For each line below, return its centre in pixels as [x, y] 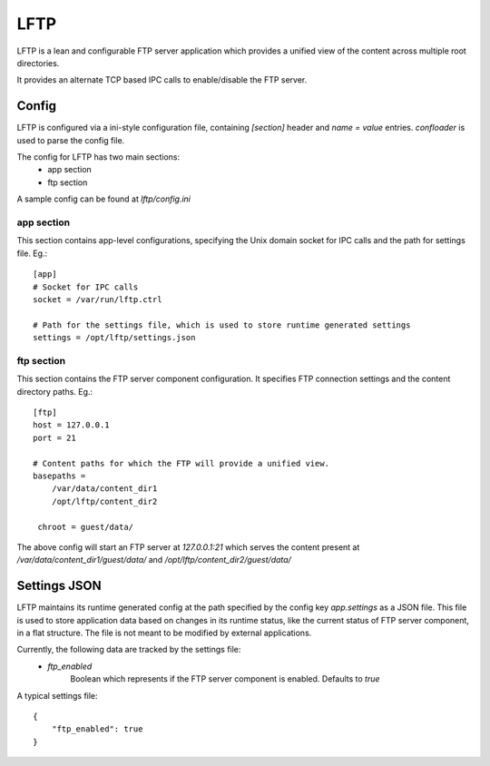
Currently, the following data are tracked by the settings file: [129, 650]
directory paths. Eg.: [55, 391]
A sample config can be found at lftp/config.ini [103, 199]
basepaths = [59, 476]
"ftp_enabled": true [97, 729]
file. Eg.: [32, 253]
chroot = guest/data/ [86, 527]
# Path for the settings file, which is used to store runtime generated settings [222, 325]
